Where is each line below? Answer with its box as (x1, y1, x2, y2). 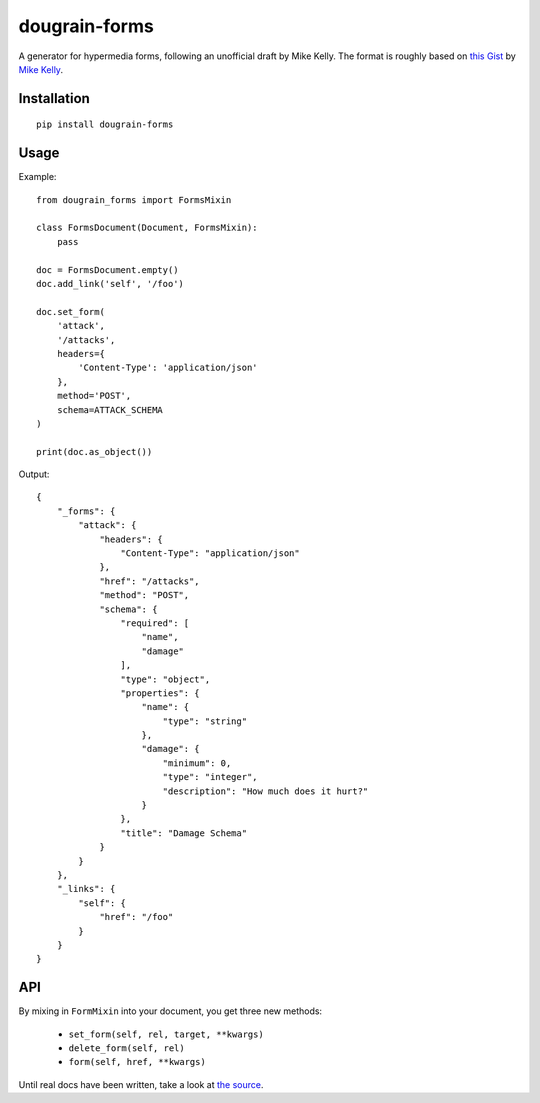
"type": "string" (162, 715, 248, 727)
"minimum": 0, (162, 757, 232, 769)
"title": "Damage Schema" (120, 827, 248, 839)
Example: (18, 171, 57, 183)
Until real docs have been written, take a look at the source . (18, 1078, 264, 1090)
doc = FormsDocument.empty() (36, 264, 179, 275)
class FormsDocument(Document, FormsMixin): (36, 222, 259, 234)
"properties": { (120, 687, 200, 699)
